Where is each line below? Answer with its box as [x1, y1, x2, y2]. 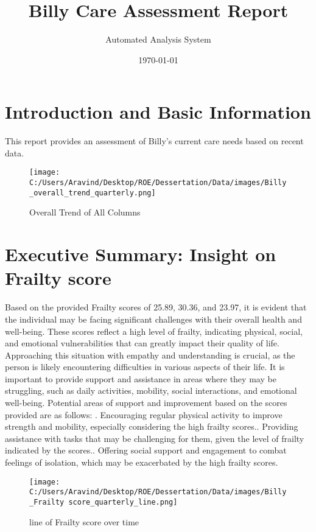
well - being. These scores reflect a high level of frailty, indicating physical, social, [5, 324, 303, 337]
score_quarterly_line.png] [68, 497, 178, 506]
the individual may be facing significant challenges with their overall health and [5, 312, 302, 325]
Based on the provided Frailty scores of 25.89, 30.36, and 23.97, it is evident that [5, 301, 307, 313]
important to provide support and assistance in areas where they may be [5, 372, 276, 385]
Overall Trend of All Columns [29, 206, 141, 219]
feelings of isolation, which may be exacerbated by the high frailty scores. [5, 456, 278, 469]
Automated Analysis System [105, 33, 211, 46]
